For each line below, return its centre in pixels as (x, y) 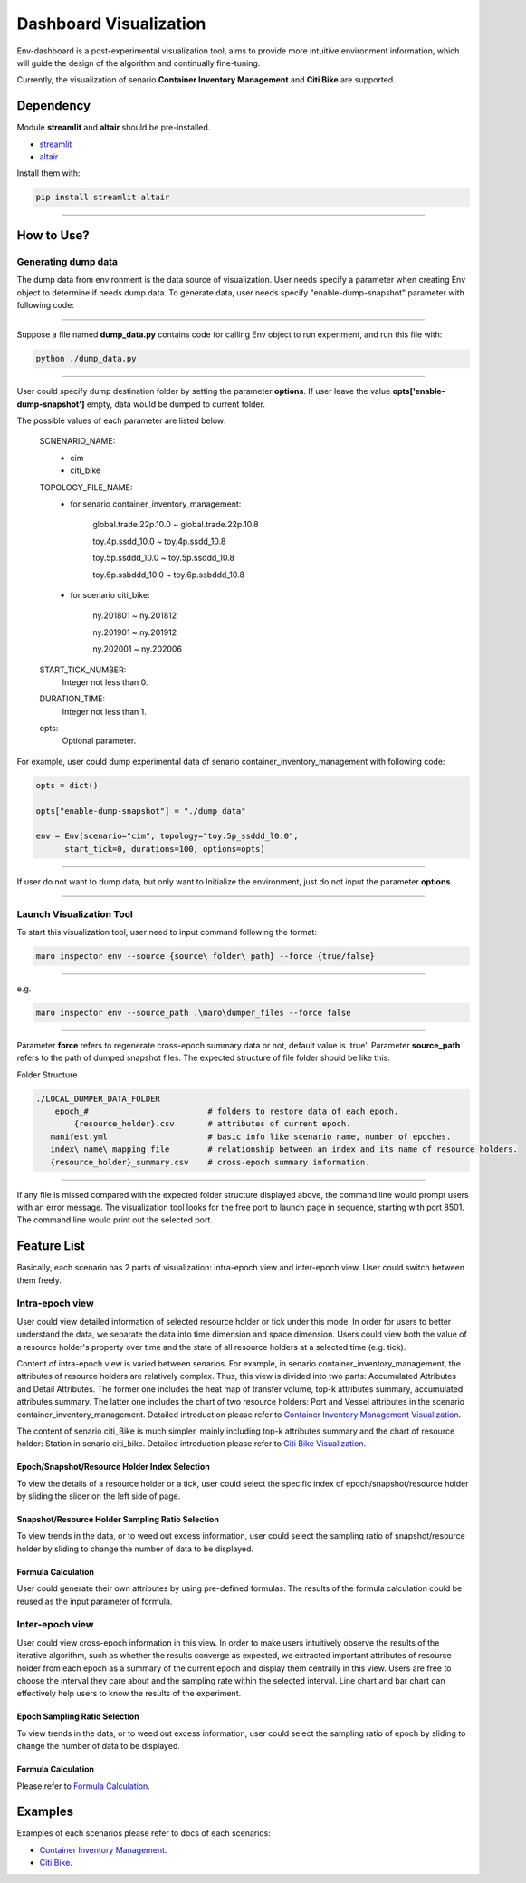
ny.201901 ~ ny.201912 (135, 632)
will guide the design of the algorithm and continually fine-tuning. (139, 63)
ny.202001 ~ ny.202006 (138, 649)
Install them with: (48, 173)
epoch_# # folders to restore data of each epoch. (227, 1111)
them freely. (39, 1280)
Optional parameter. (99, 741)
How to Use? (53, 235)
